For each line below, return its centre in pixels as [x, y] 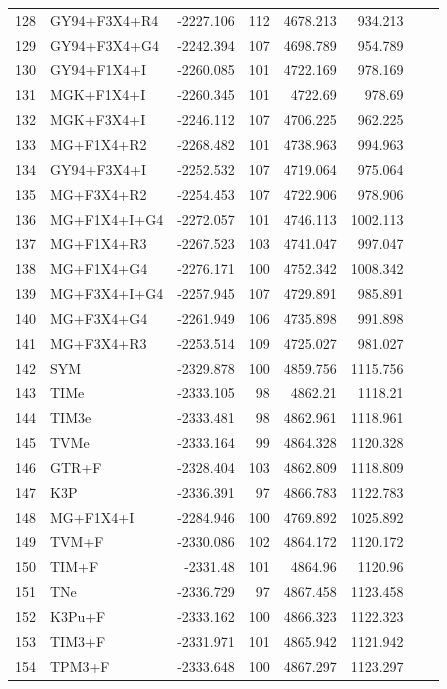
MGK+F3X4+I [98, 119]
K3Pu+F [78, 616]
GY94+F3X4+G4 [104, 44]
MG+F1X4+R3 [98, 243]
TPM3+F [80, 665]
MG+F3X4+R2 [98, 193]
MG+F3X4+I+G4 [107, 293]
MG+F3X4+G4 [99, 317]
